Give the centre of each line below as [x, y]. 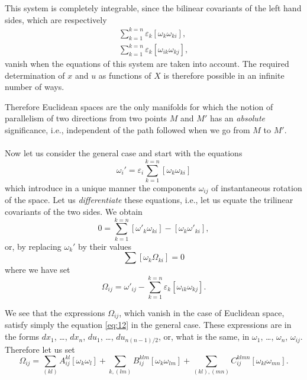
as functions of [125, 75]
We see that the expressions [55, 313]
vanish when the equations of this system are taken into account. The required [147, 64]
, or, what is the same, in [204, 336]
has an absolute [237, 118]
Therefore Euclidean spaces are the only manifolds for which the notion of [139, 106]
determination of [35, 75]
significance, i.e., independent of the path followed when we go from [127, 130]
